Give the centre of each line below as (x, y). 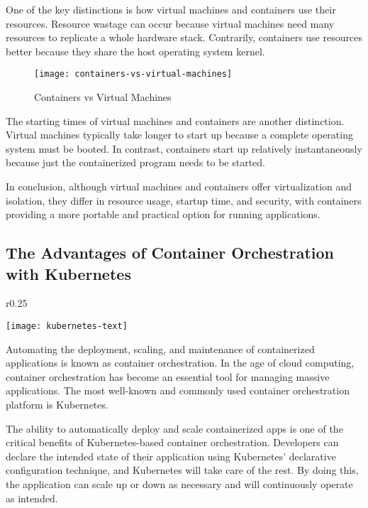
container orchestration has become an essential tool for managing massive (168, 376)
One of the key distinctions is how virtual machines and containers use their (171, 9)
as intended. (32, 498)
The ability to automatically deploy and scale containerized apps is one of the (174, 428)
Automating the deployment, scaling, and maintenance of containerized (160, 348)
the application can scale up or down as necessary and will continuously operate (179, 483)
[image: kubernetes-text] (67, 326)
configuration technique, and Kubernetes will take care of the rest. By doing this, (182, 470)
